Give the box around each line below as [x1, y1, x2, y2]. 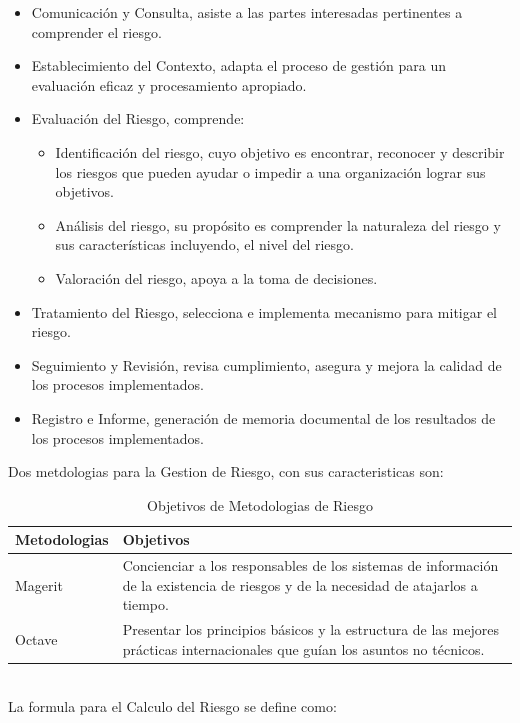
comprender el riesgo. [31, 21, 162, 42]
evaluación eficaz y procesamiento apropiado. [31, 74, 307, 95]
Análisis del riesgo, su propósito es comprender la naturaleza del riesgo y [55, 214, 501, 235]
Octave [15, 628, 58, 649]
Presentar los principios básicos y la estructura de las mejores [122, 619, 499, 640]
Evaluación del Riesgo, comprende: [31, 108, 245, 129]
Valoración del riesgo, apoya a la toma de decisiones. [55, 267, 378, 288]
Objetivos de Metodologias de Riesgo [147, 494, 373, 515]
